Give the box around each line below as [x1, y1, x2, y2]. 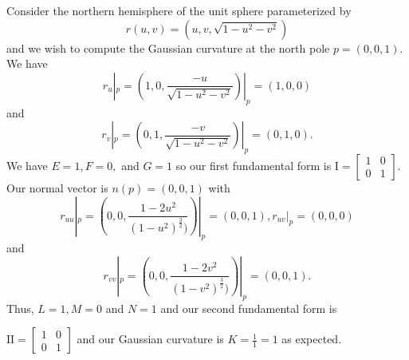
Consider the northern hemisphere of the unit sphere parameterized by [6, 2, 352, 18]
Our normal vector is [6, 179, 108, 196]
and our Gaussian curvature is [77, 330, 224, 347]
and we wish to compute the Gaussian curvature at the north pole [6, 39, 330, 56]
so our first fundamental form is [175, 156, 332, 173]
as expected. [281, 330, 342, 347]
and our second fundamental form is [160, 299, 337, 316]
